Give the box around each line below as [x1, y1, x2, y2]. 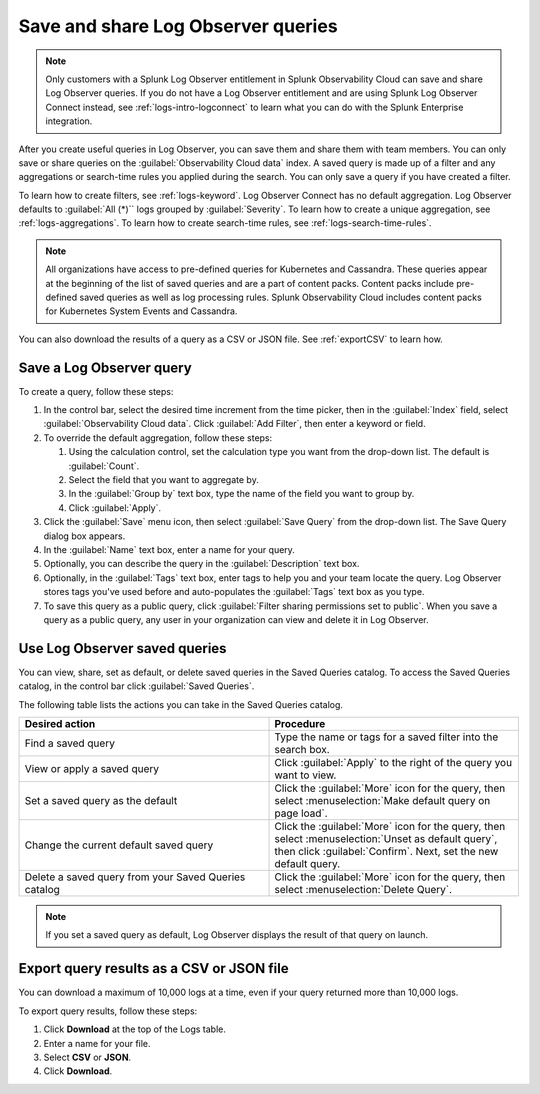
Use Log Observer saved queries [18, 640, 227, 657]
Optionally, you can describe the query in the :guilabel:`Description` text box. [43, 558, 360, 570]
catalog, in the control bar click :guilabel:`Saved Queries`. [18, 680, 255, 692]
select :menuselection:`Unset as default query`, [274, 832, 498, 846]
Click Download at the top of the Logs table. [43, 1023, 227, 1035]
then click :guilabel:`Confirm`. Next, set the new [274, 845, 499, 859]
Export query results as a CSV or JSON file [18, 960, 289, 977]
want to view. [274, 768, 337, 782]
